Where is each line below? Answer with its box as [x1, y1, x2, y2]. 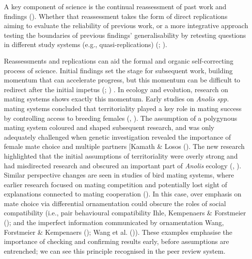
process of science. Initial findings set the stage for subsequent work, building [4, 65, 233, 75]
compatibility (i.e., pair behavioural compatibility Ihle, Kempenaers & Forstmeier [4, 208, 246, 218]
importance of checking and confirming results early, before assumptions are [4, 236, 229, 246]
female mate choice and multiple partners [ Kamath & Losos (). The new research [4, 141, 245, 151]
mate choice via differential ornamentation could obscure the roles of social [4, 198, 226, 208]
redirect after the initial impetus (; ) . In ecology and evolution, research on [4, 84, 228, 94]
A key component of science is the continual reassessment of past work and [4, 1, 227, 11]
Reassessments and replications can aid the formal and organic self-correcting [4, 55, 234, 65]
